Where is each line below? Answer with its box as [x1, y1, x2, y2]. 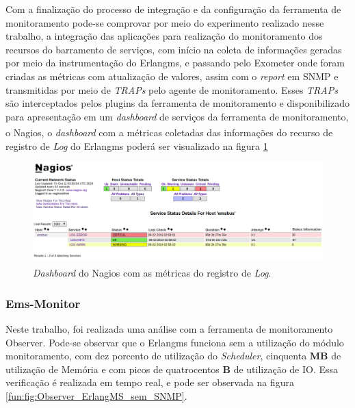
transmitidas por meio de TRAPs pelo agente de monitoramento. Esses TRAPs [5, 82, 338, 97]
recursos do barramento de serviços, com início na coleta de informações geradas [5, 42, 342, 56]
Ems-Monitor [5, 294, 81, 311]
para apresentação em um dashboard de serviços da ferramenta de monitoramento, [5, 109, 349, 123]
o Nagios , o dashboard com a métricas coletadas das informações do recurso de [5, 125, 333, 139]
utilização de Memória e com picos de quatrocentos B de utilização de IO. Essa [5, 361, 339, 376]
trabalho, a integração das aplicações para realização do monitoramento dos [5, 29, 323, 43]
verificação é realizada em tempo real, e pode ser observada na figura [5, 375, 294, 390]
